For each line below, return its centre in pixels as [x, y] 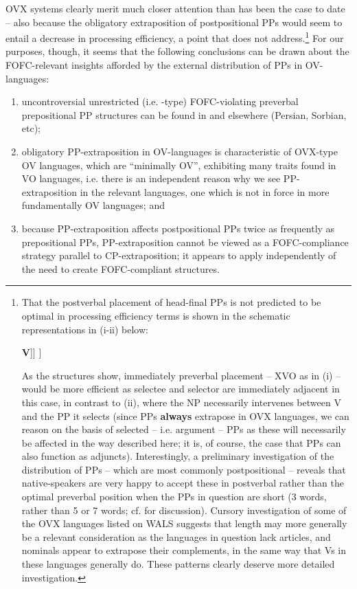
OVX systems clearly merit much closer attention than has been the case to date [175, 8]
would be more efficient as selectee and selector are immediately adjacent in [181, 389]
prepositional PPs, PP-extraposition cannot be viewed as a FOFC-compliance [185, 242]
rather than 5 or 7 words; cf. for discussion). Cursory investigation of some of [184, 510]
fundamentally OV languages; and [93, 205]
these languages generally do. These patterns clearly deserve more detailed [178, 564]
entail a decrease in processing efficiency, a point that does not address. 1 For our [175, 37]
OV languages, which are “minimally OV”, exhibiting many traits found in [179, 165]
